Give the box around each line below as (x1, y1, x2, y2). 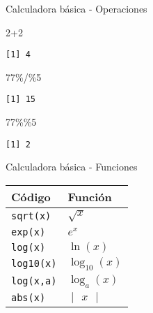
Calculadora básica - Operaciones (6, 1, 147, 15)
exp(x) (11, 226, 46, 238)
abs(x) (11, 292, 46, 304)
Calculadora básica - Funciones (6, 159, 138, 174)
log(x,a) (11, 275, 57, 287)
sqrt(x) (11, 210, 51, 221)
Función (67, 188, 112, 205)
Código (11, 188, 51, 205)
